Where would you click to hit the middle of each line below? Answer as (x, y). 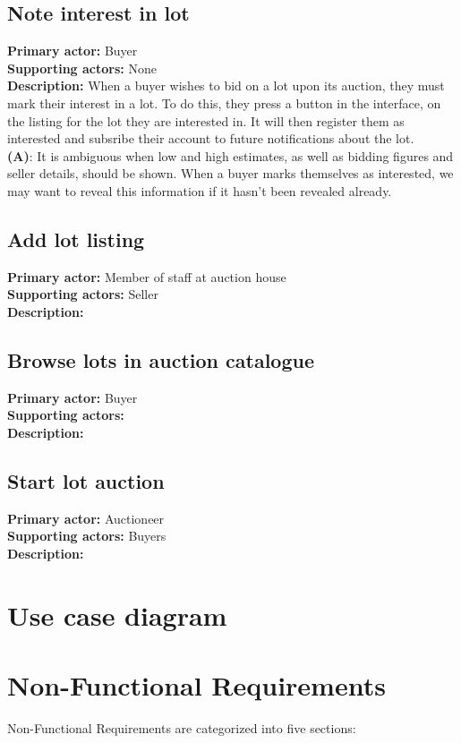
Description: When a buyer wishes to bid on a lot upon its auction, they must (226, 85)
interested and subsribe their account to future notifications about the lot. (211, 138)
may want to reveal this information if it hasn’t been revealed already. (200, 190)
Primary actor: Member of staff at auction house (147, 276)
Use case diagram (117, 615)
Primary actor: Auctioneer (86, 518)
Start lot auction (86, 480)
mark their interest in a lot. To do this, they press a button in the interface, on (224, 102)
